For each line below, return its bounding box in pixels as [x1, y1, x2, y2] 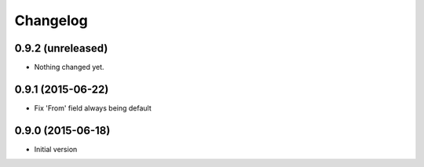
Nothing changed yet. [34, 63, 105, 72]
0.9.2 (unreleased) [14, 42, 108, 55]
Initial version [34, 144, 78, 154]
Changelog [14, 12, 88, 29]
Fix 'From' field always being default [34, 103, 152, 113]
